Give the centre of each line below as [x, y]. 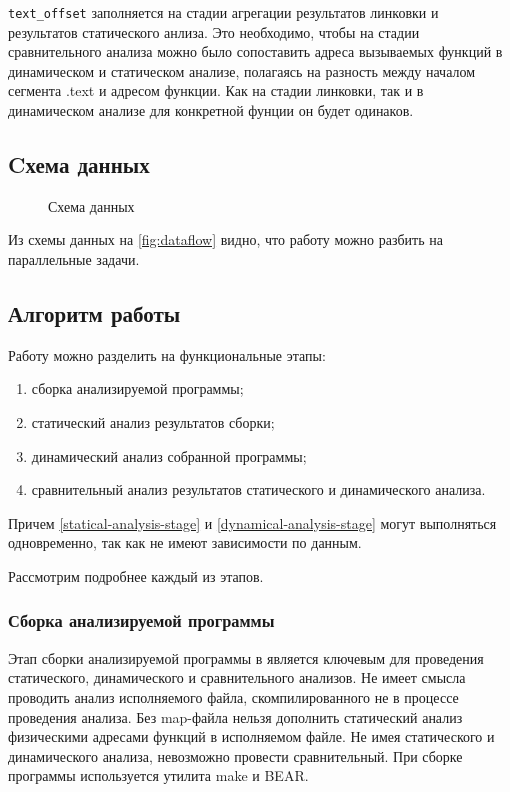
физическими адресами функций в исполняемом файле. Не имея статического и [251, 736]
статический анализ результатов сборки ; [153, 422]
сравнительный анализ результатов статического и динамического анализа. [258, 489]
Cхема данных [79, 164]
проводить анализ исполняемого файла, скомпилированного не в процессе [233, 696]
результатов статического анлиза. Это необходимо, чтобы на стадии [214, 31]
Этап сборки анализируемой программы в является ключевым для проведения [246, 657]
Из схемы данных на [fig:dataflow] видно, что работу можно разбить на [225, 239]
